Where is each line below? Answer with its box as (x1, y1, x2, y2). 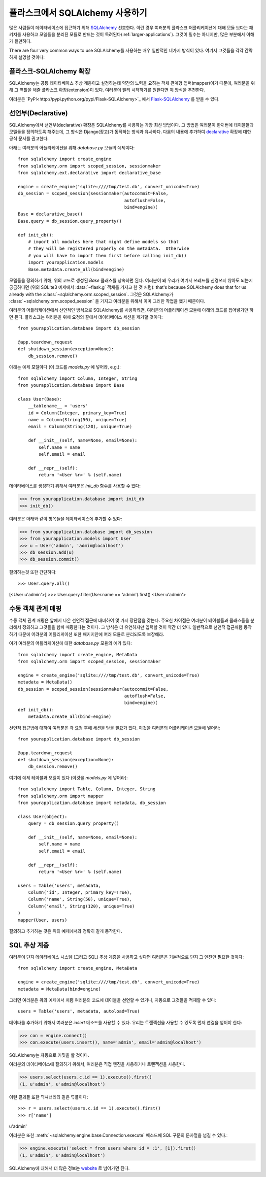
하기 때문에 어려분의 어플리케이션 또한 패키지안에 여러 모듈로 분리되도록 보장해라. (9, 631, 165, 637)
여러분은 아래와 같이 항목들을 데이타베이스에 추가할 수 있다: (9, 515, 123, 522)
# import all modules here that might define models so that (28, 239, 179, 244)
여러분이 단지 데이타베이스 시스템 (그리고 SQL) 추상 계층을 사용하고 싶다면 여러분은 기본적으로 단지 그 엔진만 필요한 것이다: (9, 954, 244, 960)
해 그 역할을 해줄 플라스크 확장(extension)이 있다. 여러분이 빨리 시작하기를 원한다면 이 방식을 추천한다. (9, 87, 205, 93)
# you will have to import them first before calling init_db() (28, 253, 187, 258)
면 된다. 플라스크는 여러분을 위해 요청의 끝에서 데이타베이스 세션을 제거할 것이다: (9, 314, 163, 320)
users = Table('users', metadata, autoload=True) (18, 1009, 140, 1014)
